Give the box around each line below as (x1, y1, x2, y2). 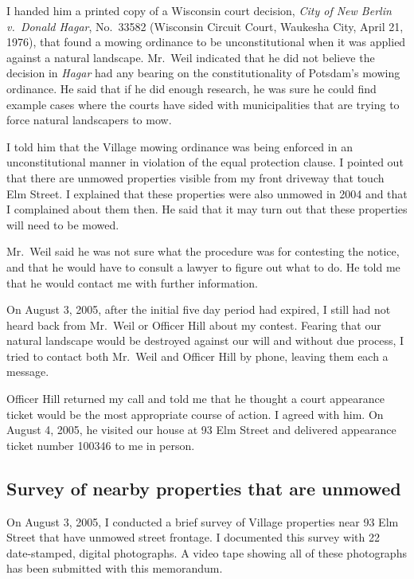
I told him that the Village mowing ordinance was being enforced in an (6, 138, 353, 155)
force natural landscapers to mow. (6, 111, 172, 128)
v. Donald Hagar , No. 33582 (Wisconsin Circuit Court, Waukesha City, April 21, (6, 18, 404, 34)
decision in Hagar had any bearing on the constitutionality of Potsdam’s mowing (6, 65, 400, 81)
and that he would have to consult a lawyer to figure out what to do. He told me (6, 258, 400, 275)
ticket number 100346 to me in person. (6, 436, 195, 453)
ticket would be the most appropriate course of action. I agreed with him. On (6, 405, 384, 422)
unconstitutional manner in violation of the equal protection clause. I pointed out (6, 154, 404, 170)
